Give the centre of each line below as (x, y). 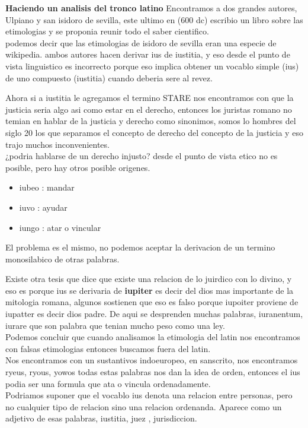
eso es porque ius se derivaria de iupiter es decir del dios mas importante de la (150, 290)
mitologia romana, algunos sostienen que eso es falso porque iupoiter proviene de (152, 302)
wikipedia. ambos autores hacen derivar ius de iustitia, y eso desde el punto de (148, 54)
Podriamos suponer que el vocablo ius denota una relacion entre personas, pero (149, 395)
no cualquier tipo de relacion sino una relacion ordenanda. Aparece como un (144, 406)
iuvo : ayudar (43, 207)
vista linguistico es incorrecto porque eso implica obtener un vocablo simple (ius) (152, 66)
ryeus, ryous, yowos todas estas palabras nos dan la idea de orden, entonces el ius (153, 372)
